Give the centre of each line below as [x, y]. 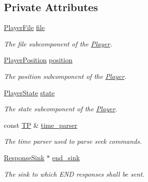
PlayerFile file [24, 27]
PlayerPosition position [38, 60]
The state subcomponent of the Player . [61, 109]
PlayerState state [29, 92]
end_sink [66, 157]
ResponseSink [24, 157]
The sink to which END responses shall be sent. [74, 174]
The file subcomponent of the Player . [58, 43]
